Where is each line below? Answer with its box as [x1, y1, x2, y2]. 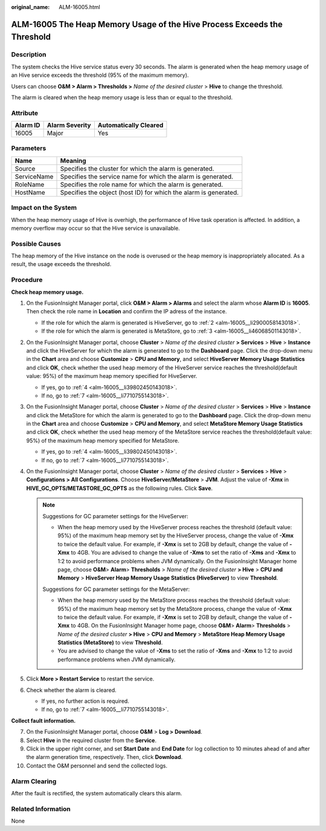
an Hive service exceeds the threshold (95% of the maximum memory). [11, 71, 190, 79]
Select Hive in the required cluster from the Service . [26, 737, 157, 744]
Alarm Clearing [11, 777, 57, 786]
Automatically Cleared [97, 121, 164, 129]
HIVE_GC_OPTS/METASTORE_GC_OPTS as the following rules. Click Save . [26, 484, 213, 492]
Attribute [11, 109, 39, 117]
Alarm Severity [46, 121, 91, 129]
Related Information [11, 804, 71, 813]
